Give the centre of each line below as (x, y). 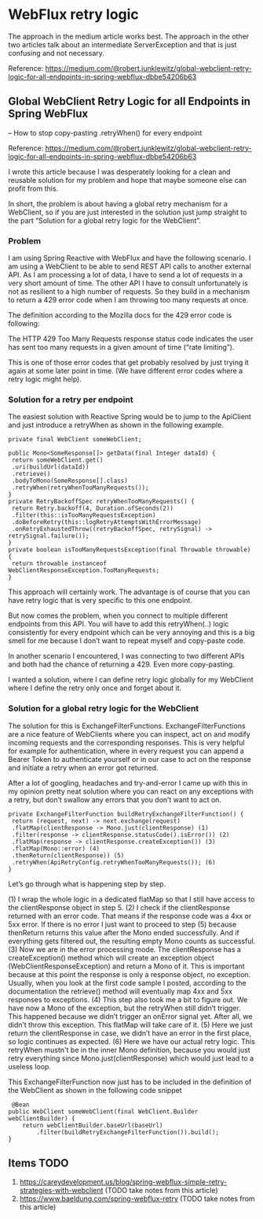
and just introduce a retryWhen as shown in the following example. (116, 425)
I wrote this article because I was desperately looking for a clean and (119, 172)
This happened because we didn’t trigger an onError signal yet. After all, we (130, 1016)
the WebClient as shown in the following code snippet (95, 1090)
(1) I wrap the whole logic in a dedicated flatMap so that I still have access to (131, 899)
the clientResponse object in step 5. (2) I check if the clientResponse (119, 907)
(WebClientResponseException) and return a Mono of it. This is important (126, 966)
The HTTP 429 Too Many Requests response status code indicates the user (131, 339)
